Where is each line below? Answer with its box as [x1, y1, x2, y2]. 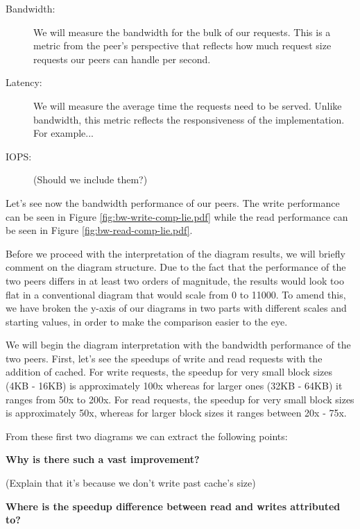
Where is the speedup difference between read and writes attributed [6, 498, 341, 513]
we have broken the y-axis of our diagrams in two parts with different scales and [6, 301, 347, 315]
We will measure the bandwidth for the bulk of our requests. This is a [33, 24, 331, 39]
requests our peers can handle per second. [33, 51, 211, 66]
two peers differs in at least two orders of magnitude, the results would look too [6, 273, 344, 287]
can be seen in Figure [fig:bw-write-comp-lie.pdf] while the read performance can [6, 209, 348, 224]
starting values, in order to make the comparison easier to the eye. [6, 314, 288, 328]
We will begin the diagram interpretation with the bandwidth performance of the [6, 337, 351, 352]
